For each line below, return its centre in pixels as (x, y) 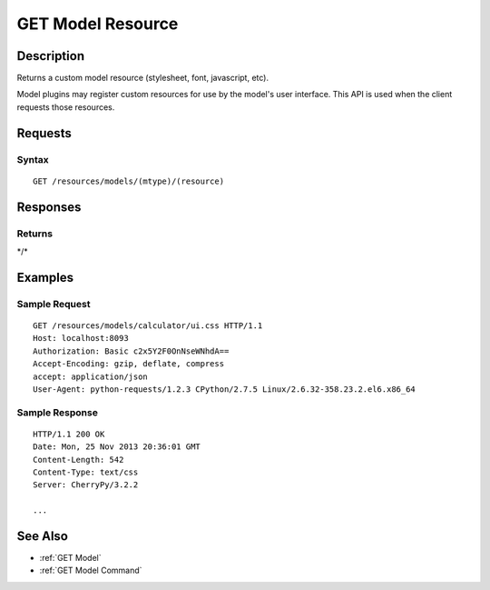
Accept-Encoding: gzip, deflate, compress (129, 364)
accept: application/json (91, 376)
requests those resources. (66, 107)
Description (51, 56)
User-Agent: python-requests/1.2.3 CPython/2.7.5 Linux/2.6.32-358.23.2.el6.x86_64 (225, 389)
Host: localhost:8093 (81, 338)
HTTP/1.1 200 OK (69, 434)
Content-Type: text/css (86, 472)
